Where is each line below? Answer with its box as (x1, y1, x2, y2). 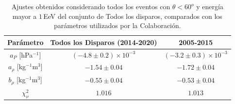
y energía (196, 1, 223, 11)
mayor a (12, 11, 37, 21)
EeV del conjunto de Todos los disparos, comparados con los (43, 11, 222, 21)
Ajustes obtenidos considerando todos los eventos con (11, 1, 170, 11)
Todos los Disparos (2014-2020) (50, 37, 157, 47)
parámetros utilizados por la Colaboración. (54, 20, 181, 30)
